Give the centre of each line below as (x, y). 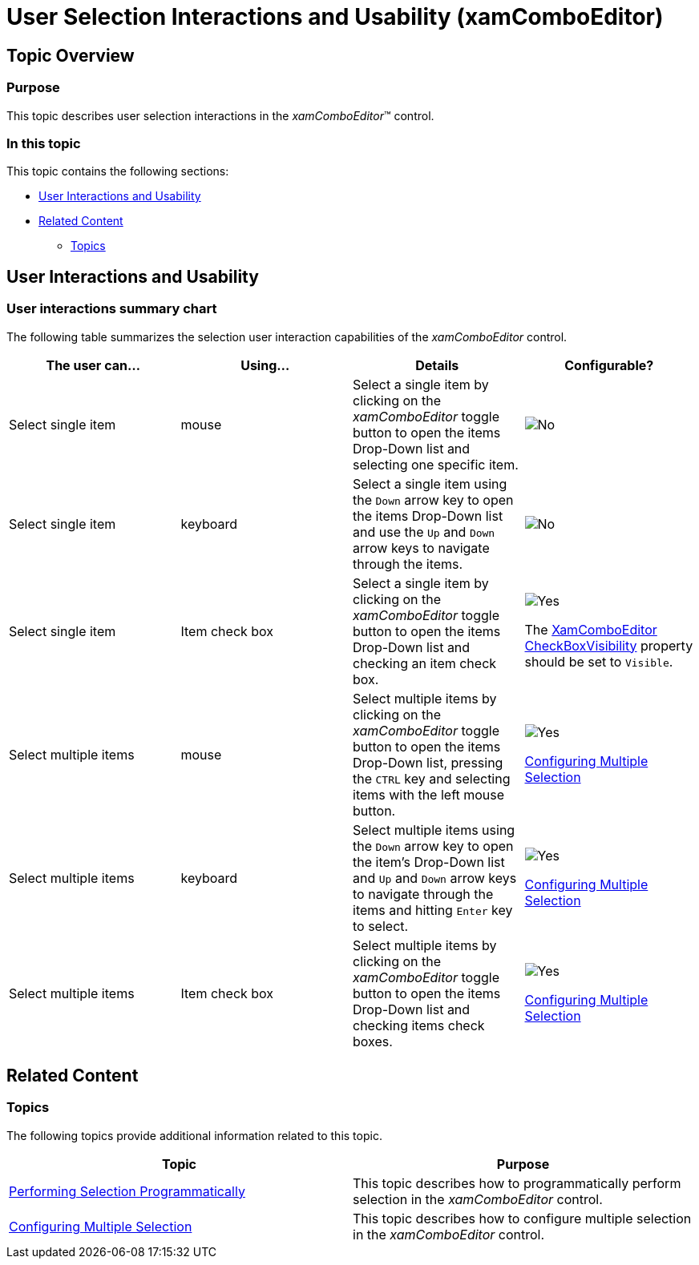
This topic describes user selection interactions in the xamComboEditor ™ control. (220, 115)
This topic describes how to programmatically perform (517, 1183)
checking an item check (425, 663)
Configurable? (609, 365)
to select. (381, 926)
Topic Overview (71, 55)
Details (437, 365)
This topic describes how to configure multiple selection (522, 1218)
